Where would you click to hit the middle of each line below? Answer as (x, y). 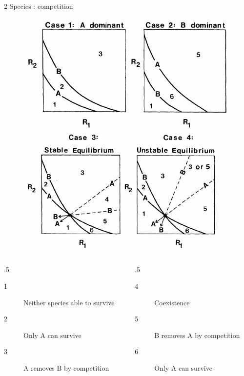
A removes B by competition (66, 367)
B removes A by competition (197, 335)
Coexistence (172, 302)
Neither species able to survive (69, 302)
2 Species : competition (39, 6)
